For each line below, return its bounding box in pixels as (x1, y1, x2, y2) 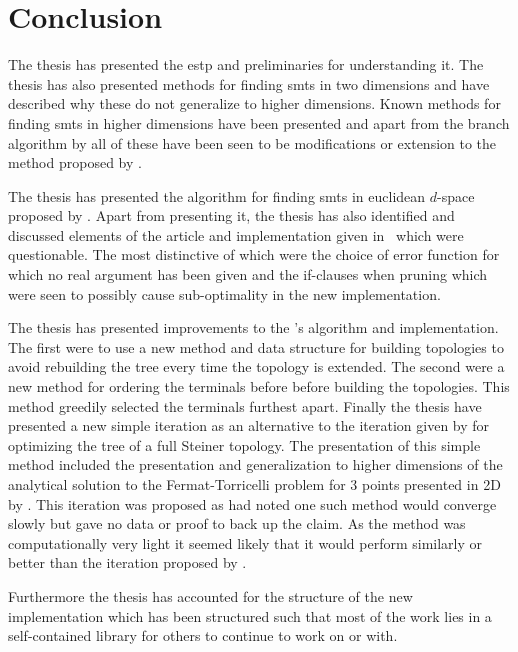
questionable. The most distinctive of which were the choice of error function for (8, 244, 500, 265)
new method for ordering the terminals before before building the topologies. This (8, 376, 510, 397)
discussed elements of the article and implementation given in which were (8, 224, 464, 245)
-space (437, 185, 475, 206)
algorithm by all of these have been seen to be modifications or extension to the (8, 132, 497, 153)
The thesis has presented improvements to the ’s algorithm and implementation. (8, 317, 499, 338)
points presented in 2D (361, 474, 501, 494)
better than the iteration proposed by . (8, 552, 247, 573)
